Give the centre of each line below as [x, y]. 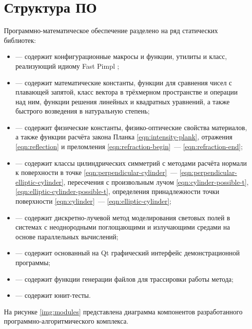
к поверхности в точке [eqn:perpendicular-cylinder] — [96, 172]
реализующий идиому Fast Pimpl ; [67, 66]
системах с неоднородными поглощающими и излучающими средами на [123, 227]
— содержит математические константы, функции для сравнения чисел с [124, 82]
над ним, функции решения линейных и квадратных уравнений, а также [123, 101]
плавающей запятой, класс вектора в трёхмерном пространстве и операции [126, 92]
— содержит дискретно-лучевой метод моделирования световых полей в [123, 217]
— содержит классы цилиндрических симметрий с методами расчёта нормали [131, 163]
